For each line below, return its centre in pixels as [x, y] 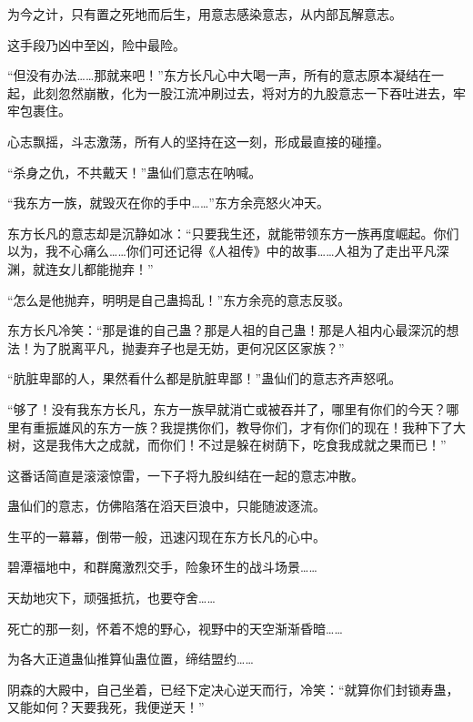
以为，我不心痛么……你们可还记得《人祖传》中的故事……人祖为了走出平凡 [222, 251]
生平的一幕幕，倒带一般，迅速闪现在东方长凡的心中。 [166, 536]
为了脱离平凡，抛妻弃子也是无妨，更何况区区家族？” [188, 347]
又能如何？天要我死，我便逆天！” [106, 707]
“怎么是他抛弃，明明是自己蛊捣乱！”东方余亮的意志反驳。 [179, 299]
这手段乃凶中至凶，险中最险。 [96, 44]
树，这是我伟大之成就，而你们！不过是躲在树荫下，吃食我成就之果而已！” [227, 445]
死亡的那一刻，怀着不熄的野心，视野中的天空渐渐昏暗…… [175, 628]
